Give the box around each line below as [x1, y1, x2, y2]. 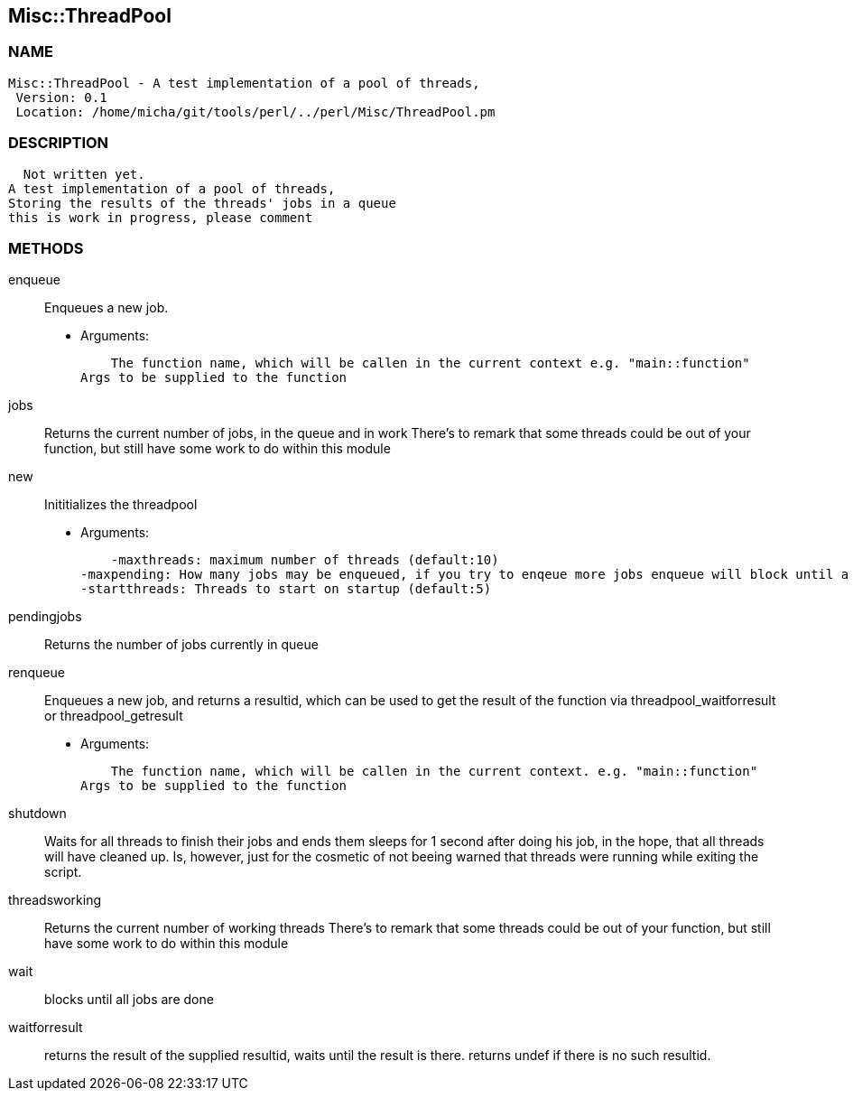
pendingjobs [8, 609, 82, 625]
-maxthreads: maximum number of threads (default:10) [110, 553, 499, 568]
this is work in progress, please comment [8, 209, 313, 225]
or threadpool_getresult [44, 708, 183, 724]
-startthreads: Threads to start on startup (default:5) [80, 582, 492, 597]
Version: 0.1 [15, 89, 107, 105]
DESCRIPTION [8, 134, 109, 153]
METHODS [8, 238, 84, 257]
